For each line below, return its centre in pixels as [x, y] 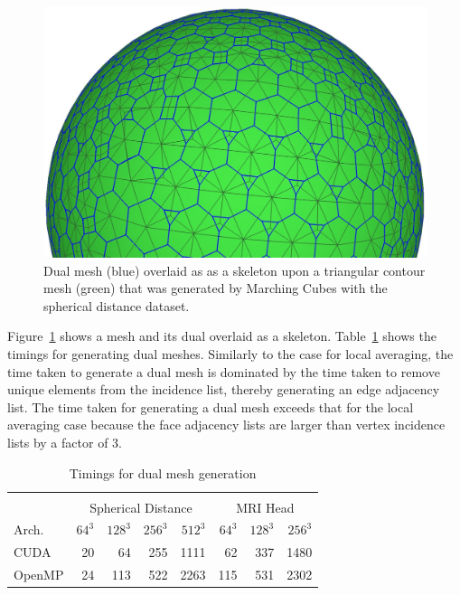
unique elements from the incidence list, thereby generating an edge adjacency [224, 389]
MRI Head [265, 507]
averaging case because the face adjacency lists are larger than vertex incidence [226, 425]
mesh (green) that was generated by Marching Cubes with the [216, 288]
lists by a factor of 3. [65, 442]
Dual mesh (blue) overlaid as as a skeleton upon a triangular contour [235, 270]
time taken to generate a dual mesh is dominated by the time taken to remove [224, 371]
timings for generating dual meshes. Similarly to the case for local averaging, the [230, 353]
